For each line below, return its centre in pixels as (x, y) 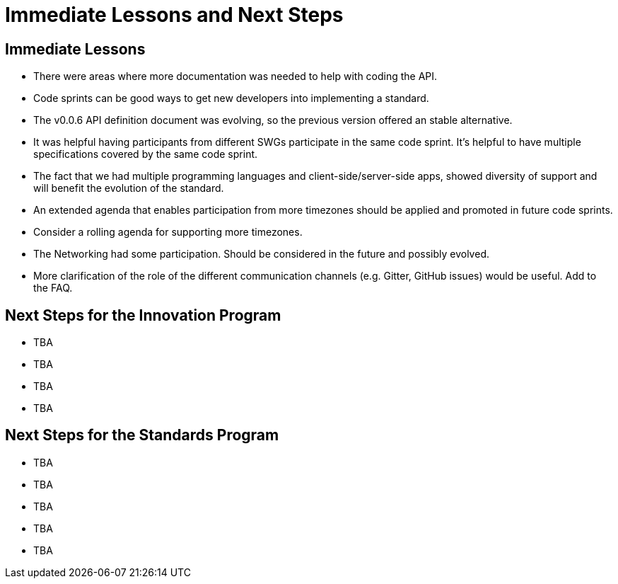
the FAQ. (53, 288)
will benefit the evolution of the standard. (129, 188)
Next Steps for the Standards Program (142, 435)
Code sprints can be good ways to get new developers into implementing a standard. (231, 98)
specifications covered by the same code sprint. (146, 154)
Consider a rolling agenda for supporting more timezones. (168, 232)
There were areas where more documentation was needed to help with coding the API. (235, 76)
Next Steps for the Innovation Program (143, 315)
